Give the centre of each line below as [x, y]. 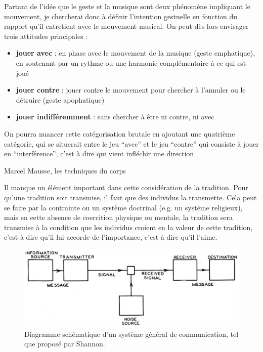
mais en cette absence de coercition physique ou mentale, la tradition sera [118, 217]
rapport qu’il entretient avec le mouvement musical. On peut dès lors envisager [126, 26]
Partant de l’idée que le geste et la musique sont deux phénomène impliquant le [127, 6]
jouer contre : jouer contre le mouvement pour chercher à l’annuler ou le [131, 90]
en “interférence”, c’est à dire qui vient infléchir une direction [99, 153]
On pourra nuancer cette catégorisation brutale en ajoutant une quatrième [120, 133]
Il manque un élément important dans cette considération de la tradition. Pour [126, 187]
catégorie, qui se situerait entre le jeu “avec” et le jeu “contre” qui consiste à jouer [131, 143]
